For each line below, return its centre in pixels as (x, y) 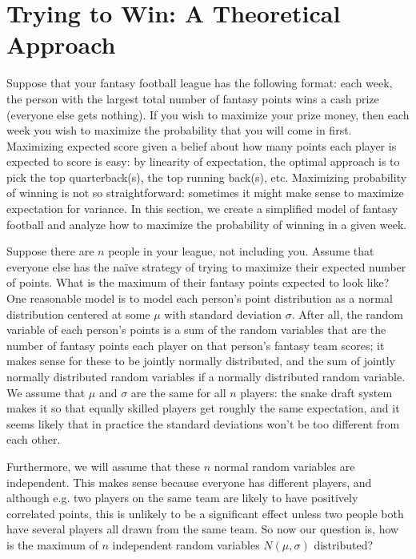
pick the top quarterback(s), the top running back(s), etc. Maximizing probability (207, 177)
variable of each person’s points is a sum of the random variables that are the (196, 330)
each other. (34, 439)
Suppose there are (50, 251)
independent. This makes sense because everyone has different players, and (189, 482)
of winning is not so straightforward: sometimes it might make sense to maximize (205, 193)
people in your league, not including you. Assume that (241, 251)
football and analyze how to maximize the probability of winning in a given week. (207, 224)
